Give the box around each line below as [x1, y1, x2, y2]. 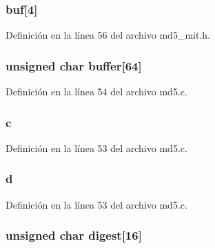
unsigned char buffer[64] [6, 57, 142, 74]
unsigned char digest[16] [6, 227, 142, 244]
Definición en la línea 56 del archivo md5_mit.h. [6, 28, 210, 42]
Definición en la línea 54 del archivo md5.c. [6, 84, 187, 99]
